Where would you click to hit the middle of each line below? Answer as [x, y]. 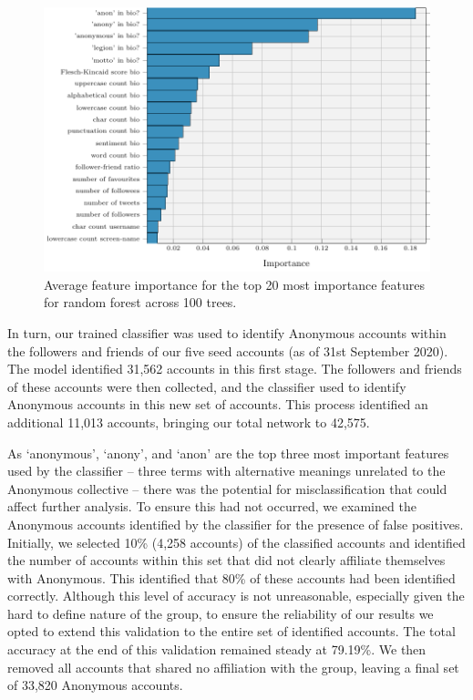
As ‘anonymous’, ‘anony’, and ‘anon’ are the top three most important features [228, 453]
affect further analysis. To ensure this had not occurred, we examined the [212, 506]
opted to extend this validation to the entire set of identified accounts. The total [231, 631]
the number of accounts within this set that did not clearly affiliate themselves [226, 560]
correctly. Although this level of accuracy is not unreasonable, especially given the [236, 596]
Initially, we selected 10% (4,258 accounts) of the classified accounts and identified [236, 542]
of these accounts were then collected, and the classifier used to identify [207, 386]
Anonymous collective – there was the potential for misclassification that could [227, 488]
